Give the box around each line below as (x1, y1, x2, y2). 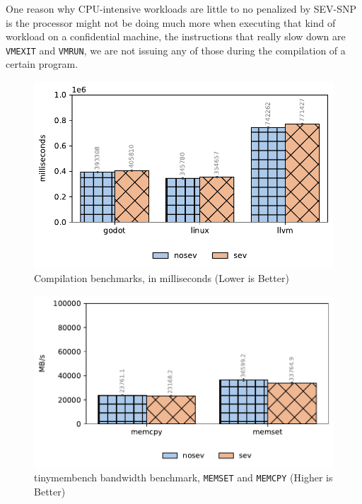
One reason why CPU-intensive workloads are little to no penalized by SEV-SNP (6, 1, 356, 16)
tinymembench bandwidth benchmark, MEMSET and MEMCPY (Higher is (34, 470, 333, 485)
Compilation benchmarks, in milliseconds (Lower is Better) (34, 271, 289, 286)
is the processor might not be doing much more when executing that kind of (6, 15, 336, 30)
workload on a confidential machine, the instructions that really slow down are (6, 29, 346, 44)
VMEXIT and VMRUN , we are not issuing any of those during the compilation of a (6, 42, 346, 57)
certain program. (6, 57, 78, 71)
